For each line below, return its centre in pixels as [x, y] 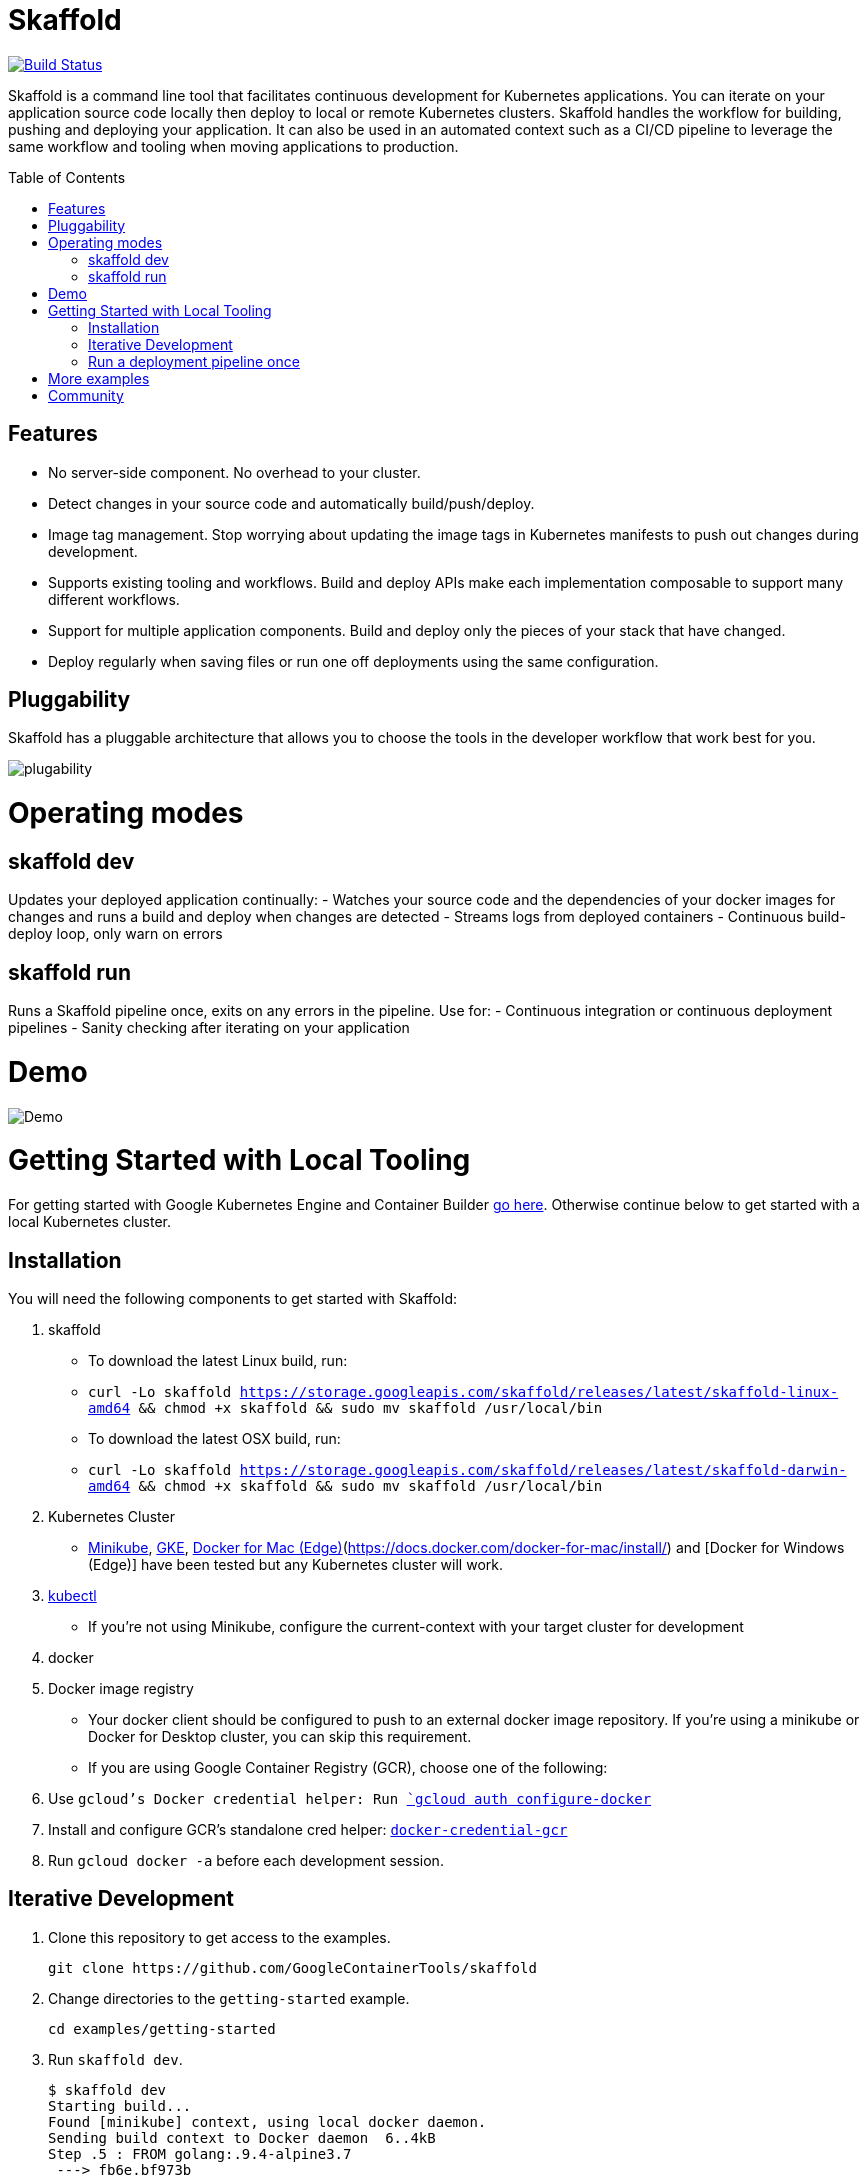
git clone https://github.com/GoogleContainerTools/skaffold [292, 1967]
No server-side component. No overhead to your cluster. [234, 472]
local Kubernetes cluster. [90, 1222]
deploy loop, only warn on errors [115, 934]
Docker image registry [121, 1689]
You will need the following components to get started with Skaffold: [233, 1299]
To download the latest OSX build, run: [214, 1439]
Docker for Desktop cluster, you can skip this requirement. [280, 1737]
